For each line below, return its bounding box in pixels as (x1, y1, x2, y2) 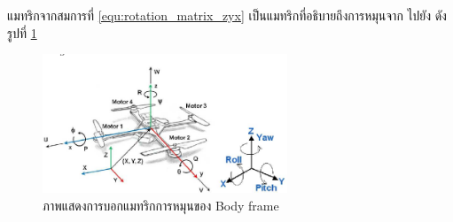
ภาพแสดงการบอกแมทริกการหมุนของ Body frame (43, 195, 279, 214)
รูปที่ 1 (7, 23, 37, 42)
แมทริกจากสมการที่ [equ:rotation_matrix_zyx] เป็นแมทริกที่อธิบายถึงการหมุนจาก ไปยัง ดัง (7, 6, 447, 24)
